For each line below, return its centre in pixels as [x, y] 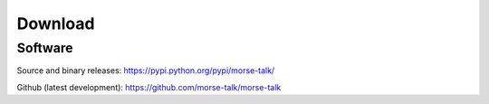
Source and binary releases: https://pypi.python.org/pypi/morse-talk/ [146, 71]
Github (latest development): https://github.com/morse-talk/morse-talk [149, 87]
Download [56, 24]
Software [45, 48]
